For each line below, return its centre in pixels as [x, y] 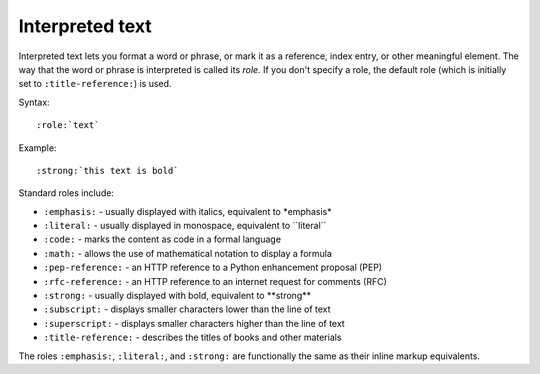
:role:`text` [68, 125]
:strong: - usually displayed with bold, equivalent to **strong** [177, 296]
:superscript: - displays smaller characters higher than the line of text [194, 323]
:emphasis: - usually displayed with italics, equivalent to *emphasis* [187, 211]
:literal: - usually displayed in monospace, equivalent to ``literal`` [185, 226]
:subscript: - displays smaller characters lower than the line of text [187, 309]
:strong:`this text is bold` [107, 170]
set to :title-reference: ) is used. [95, 84]
